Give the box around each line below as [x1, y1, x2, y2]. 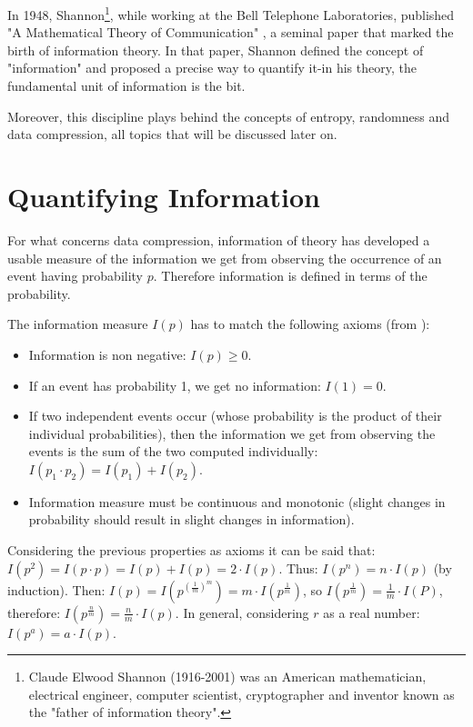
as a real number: [323, 603, 420, 622]
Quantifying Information [7, 178, 320, 214]
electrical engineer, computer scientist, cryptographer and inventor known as [28, 684, 455, 703]
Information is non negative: [28, 344, 186, 363]
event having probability [7, 266, 144, 285]
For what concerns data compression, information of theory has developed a [7, 230, 430, 249]
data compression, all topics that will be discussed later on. [7, 124, 337, 144]
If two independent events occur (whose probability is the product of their [28, 406, 442, 425]
